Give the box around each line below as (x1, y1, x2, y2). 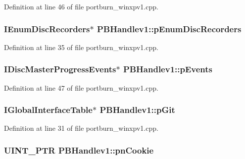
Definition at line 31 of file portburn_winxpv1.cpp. (4, 123, 158, 133)
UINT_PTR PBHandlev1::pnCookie (4, 144, 154, 156)
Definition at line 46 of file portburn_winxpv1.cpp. (4, 1, 158, 11)
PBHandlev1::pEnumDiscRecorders (97, 22, 242, 35)
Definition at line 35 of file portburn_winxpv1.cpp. (4, 42, 158, 52)
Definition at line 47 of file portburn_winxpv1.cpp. (4, 82, 158, 93)
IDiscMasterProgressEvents (4, 63, 116, 75)
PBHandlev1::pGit (99, 104, 175, 116)
